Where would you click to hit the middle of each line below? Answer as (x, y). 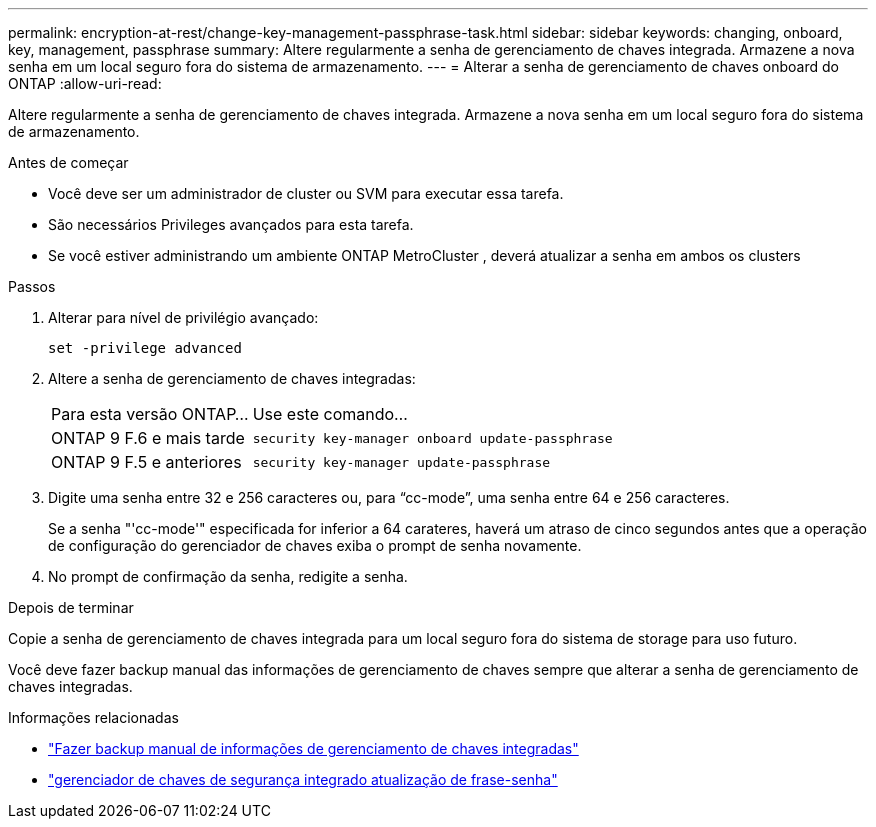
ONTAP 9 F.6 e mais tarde (148, 438)
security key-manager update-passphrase (401, 462)
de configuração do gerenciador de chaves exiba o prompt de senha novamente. (315, 545)
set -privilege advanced (145, 348)
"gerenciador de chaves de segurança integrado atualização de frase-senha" (303, 779)
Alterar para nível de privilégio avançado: (183, 317)
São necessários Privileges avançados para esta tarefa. (231, 224)
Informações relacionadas (93, 717)
